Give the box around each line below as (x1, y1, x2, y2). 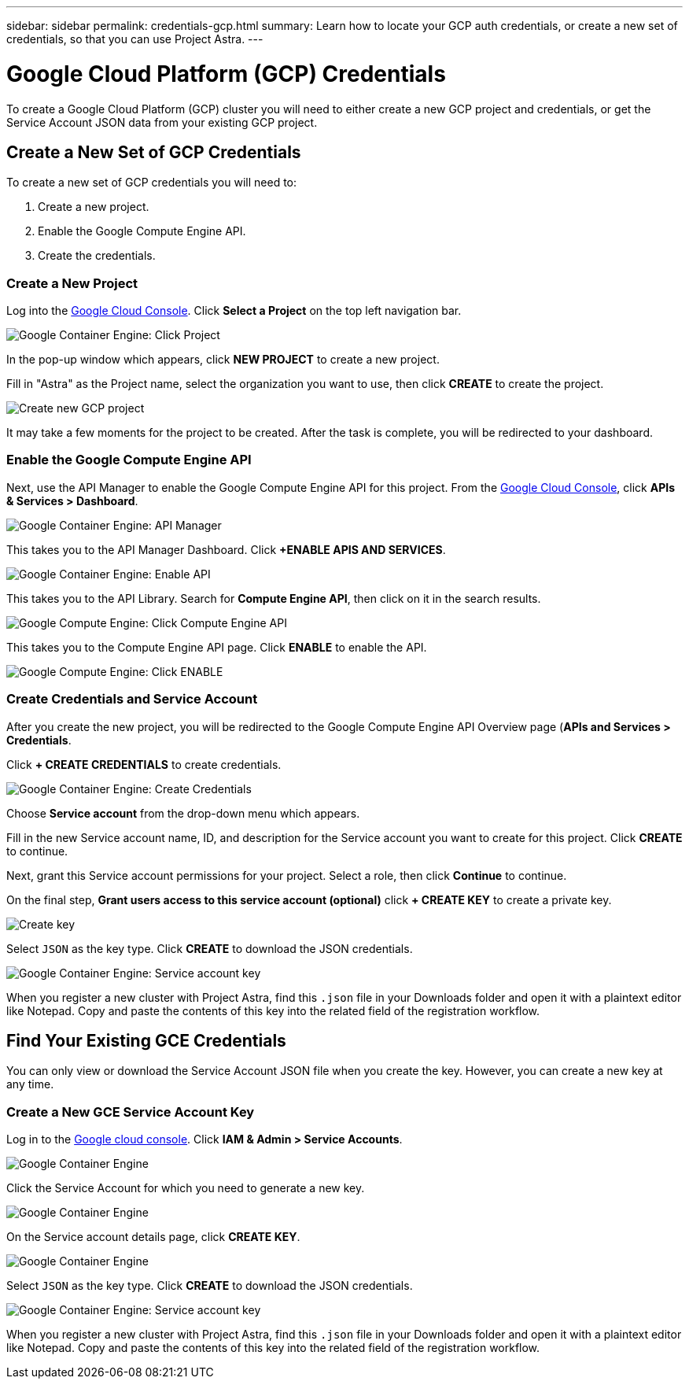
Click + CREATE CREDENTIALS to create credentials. (6, 757, 282, 771)
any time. (6, 1077, 54, 1091)
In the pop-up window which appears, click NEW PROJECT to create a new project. (6, 353, 440, 367)
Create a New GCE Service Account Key (6, 1103, 255, 1120)
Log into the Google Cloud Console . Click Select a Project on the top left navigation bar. (6, 304, 462, 318)
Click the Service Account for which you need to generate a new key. (6, 1181, 365, 1195)
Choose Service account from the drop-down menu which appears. (6, 806, 360, 820)
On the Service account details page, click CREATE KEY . (6, 1230, 300, 1244)
